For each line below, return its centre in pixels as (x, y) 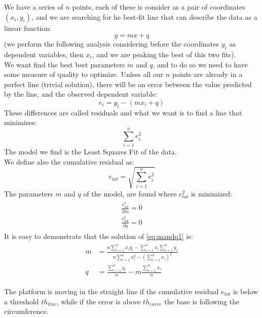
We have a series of (34, 7)
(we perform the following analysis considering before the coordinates (112, 44)
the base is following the (202, 301)
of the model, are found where (130, 193)
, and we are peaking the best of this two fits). (164, 54)
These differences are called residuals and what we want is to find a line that (123, 112)
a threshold (22, 301)
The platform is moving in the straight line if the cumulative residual (111, 291)
